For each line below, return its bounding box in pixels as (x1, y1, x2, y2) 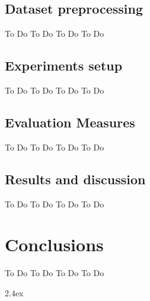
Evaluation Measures (5, 113, 135, 131)
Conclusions (5, 232, 104, 257)
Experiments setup (5, 56, 123, 75)
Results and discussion (5, 169, 146, 188)
